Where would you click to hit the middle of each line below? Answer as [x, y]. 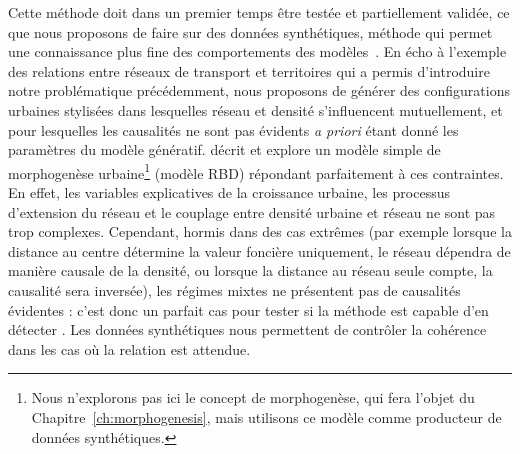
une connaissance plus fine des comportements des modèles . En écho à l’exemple [257, 51]
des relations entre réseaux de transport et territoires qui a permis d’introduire [249, 70]
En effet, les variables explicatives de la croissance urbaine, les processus [229, 192]
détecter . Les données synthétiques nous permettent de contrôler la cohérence [247, 329]
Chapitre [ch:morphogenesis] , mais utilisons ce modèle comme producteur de [266, 416]
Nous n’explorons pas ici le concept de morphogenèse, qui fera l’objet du [253, 397]
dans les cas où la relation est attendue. [129, 348]
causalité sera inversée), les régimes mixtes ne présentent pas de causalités [234, 289]
